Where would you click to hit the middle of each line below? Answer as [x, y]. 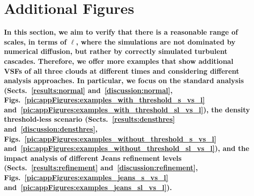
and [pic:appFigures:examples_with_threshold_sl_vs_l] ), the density [127, 109]
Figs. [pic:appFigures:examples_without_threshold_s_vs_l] [110, 138]
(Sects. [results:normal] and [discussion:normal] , [88, 90]
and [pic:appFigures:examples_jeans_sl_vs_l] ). [88, 187]
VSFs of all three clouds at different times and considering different [122, 71]
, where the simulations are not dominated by [156, 41]
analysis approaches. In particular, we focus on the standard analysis [124, 80]
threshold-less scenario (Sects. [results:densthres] [90, 119]
